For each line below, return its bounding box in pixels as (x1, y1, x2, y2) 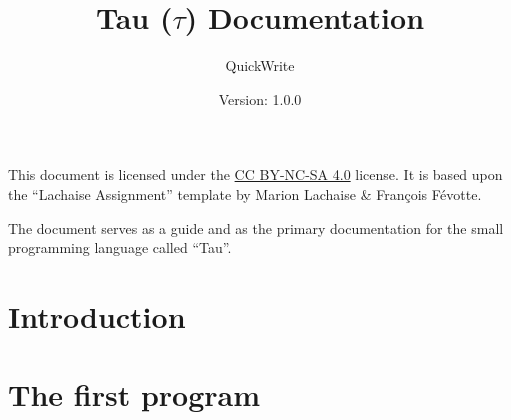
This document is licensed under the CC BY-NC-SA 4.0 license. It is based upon (8, 164, 503, 185)
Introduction (8, 295, 186, 336)
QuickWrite (225, 55, 295, 76)
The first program (8, 374, 261, 415)
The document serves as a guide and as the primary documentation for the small (8, 217, 504, 238)
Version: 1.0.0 (218, 88, 302, 109)
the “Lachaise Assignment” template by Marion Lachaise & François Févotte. (8, 183, 482, 204)
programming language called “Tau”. (8, 237, 232, 258)
